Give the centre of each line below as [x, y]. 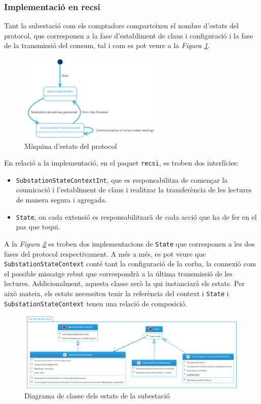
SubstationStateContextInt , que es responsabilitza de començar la [122, 179]
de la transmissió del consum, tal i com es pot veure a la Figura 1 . [107, 45]
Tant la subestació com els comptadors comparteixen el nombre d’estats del [121, 26]
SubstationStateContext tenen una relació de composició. [96, 303]
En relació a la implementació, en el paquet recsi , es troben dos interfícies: [121, 163]
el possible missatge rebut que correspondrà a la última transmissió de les [118, 273]
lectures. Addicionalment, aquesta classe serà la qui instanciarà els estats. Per [124, 283]
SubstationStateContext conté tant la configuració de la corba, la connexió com [130, 264]
